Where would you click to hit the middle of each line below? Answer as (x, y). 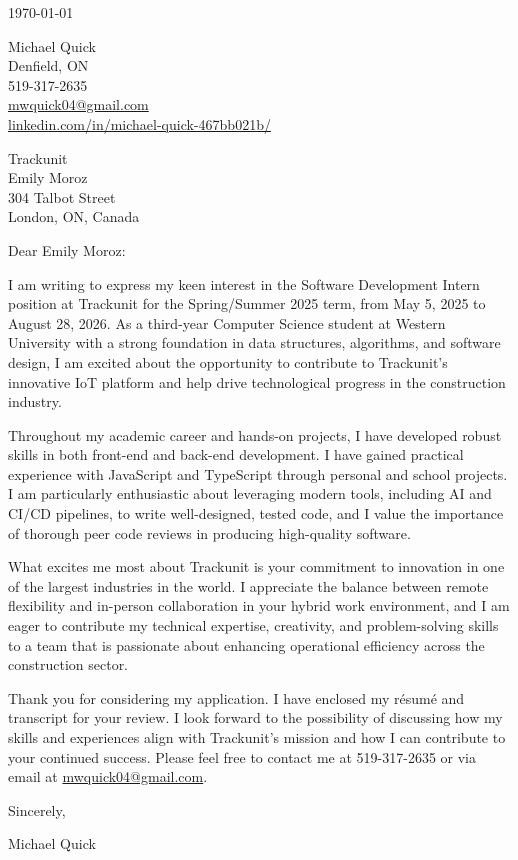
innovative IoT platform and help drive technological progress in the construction (257, 381)
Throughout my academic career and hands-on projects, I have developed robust (255, 434)
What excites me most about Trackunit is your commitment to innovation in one (256, 566)
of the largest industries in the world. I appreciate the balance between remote (248, 585)
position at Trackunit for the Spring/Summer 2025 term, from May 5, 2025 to (247, 303)
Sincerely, (37, 809)
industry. (35, 401)
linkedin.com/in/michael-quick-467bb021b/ (139, 123)
